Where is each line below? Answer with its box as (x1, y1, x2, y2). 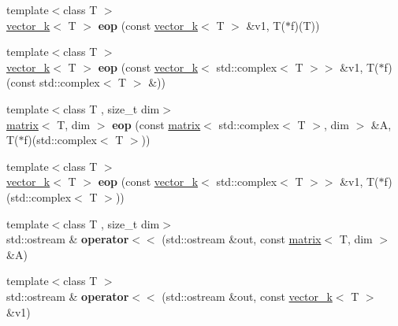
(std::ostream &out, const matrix (162, 231, 322, 247)
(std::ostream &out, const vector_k (162, 287, 333, 304)
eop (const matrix (112, 116, 201, 132)
